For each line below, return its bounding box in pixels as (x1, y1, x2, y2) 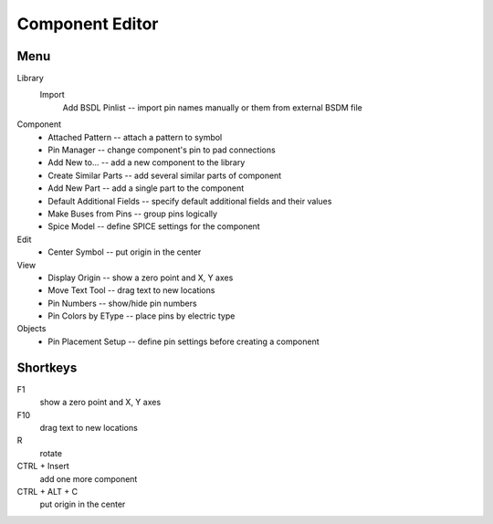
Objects (16, 323, 47, 334)
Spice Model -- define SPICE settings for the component (47, 221, 260, 232)
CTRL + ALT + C (16, 486, 78, 497)
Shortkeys (16, 360, 78, 375)
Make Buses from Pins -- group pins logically (47, 208, 218, 219)
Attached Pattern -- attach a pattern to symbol (47, 131, 223, 142)
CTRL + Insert (16, 461, 69, 472)
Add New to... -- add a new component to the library (47, 157, 246, 168)
